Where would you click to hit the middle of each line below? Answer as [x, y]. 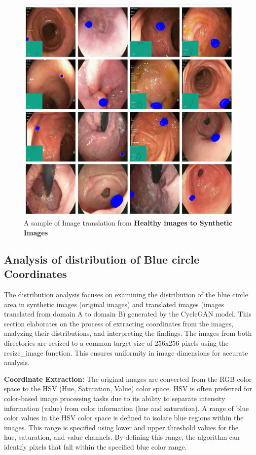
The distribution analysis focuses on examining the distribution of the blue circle [126, 294]
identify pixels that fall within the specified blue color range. [95, 446]
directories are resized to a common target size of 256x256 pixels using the [116, 342]
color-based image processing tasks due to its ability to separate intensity [115, 398]
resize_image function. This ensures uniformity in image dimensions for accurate [126, 352]
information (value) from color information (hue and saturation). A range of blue [127, 408]
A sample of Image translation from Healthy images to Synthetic [128, 223]
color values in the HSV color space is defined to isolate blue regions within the [124, 418]
